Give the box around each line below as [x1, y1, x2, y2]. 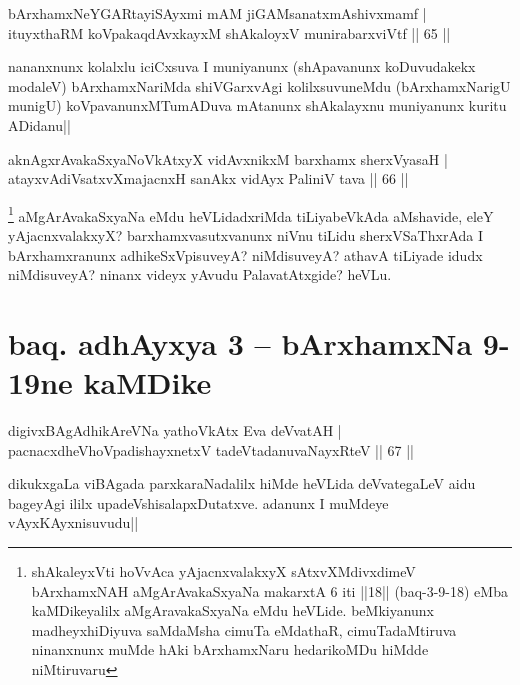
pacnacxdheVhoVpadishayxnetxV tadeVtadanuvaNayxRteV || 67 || [8, 439, 414, 460]
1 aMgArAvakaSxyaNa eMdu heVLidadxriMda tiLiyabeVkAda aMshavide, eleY [8, 202, 494, 226]
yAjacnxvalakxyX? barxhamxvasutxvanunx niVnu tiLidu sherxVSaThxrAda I [8, 225, 484, 245]
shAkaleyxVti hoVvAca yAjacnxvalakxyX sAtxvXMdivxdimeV [31, 561, 416, 582]
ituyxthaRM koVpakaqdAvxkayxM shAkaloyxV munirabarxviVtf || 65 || [8, 22, 451, 43]
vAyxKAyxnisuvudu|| [8, 512, 139, 533]
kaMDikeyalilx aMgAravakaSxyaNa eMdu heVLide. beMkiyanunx [31, 600, 435, 621]
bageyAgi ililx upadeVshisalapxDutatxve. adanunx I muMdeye [8, 492, 389, 513]
